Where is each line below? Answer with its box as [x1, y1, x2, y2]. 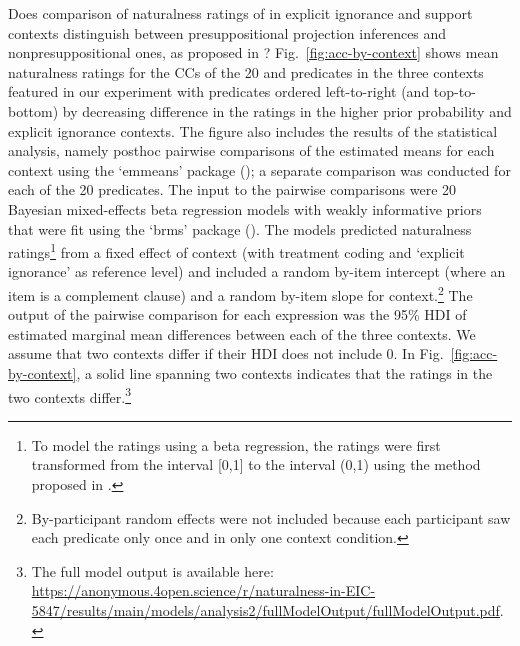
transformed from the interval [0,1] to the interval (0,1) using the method [31, 454, 481, 475]
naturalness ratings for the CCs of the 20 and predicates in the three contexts [8, 61, 484, 82]
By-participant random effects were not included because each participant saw [31, 507, 511, 528]
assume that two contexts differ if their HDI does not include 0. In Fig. [8, 343, 444, 364]
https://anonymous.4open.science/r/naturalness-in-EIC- [31, 580, 376, 601]
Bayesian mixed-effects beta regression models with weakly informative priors [8, 198, 482, 219]
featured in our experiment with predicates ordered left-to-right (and [8, 81, 430, 102]
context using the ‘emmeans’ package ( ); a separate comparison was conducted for [8, 159, 511, 180]
